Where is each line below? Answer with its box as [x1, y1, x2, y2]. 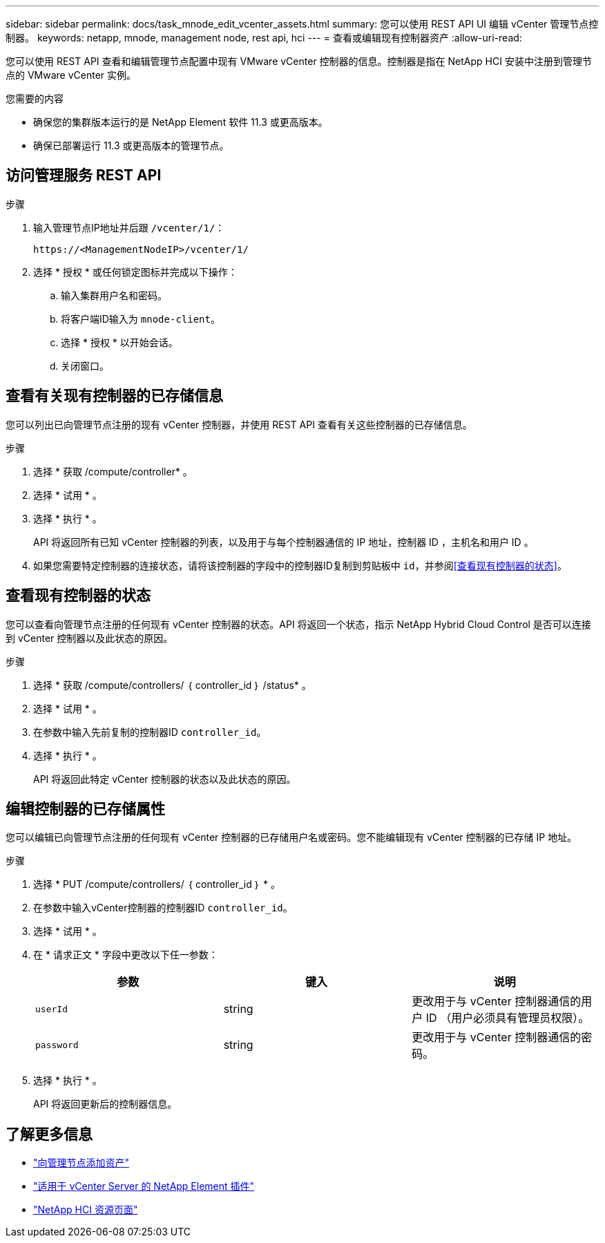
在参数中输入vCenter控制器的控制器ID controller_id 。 [33, 902, 293, 914]
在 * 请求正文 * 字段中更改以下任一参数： [33, 949, 218, 961]
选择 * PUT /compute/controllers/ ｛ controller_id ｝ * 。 [33, 878, 280, 891]
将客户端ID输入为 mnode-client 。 [61, 312, 220, 325]
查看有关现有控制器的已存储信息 [6, 387, 223, 405]
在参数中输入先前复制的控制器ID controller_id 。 [33, 725, 267, 738]
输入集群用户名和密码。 [61, 289, 167, 301]
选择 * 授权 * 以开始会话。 [61, 336, 178, 348]
